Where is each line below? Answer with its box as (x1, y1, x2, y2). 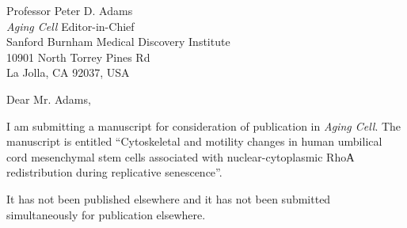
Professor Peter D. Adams (6, 2, 133, 18)
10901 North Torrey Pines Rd (6, 48, 150, 65)
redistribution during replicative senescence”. (6, 164, 223, 180)
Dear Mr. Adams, (6, 90, 91, 107)
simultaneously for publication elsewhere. (6, 206, 206, 222)
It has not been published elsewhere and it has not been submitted (6, 190, 331, 207)
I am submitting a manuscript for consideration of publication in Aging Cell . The (6, 117, 401, 134)
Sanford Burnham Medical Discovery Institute (6, 33, 230, 50)
